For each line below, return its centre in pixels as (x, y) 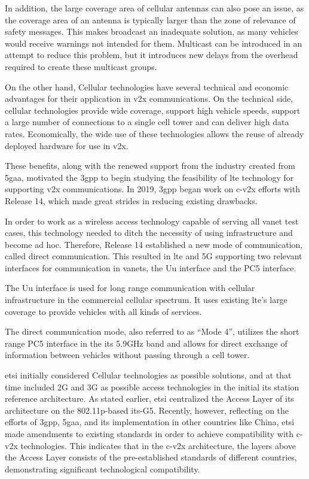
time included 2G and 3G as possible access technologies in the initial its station (152, 386)
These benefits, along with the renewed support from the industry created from (150, 166)
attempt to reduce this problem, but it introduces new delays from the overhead (152, 55)
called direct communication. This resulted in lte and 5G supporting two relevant (154, 256)
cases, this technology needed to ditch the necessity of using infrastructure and (149, 233)
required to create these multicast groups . (81, 66)
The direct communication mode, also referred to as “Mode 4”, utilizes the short (152, 331)
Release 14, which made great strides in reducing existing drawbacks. (131, 200)
